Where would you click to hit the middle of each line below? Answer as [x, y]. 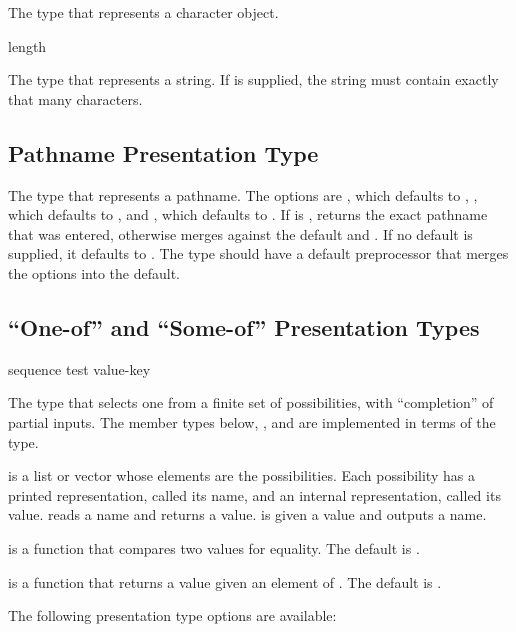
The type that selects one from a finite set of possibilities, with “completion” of [251, 402]
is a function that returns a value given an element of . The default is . [225, 581]
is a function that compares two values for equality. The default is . [214, 547]
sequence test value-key [79, 368]
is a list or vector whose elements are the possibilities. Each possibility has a [241, 475]
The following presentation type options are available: [172, 615]
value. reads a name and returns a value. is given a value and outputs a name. [247, 514]
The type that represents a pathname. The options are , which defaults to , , [243, 194]
